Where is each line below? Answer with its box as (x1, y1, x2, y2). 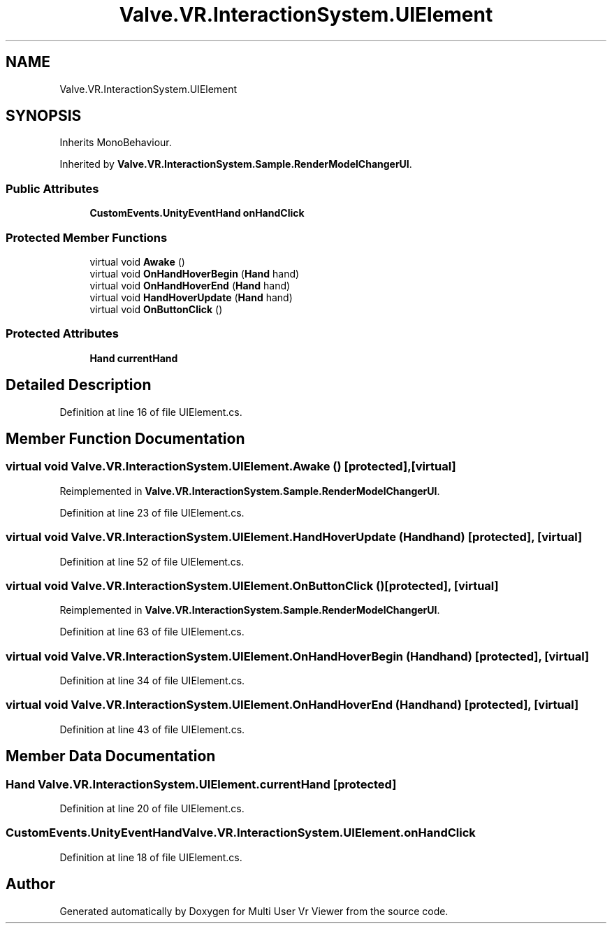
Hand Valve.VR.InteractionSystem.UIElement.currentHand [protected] (6, 777, 397, 791)
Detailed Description (6, 376, 152, 394)
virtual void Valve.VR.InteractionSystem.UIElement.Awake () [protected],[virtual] (6, 459, 456, 474)
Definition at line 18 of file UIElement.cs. (59, 851, 242, 863)
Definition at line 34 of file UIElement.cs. (59, 675, 245, 686)
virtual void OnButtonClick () (89, 303, 223, 315)
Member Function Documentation (6, 429, 245, 447)
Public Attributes (6, 181, 99, 196)
